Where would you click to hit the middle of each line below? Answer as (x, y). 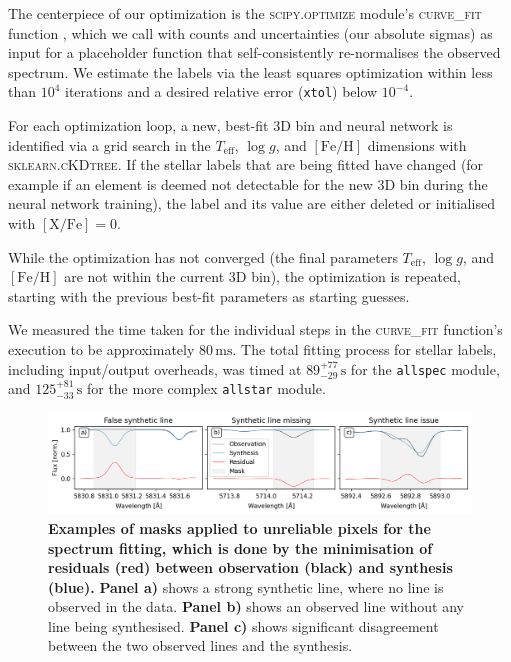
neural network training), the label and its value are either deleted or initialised (251, 203)
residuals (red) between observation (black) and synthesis (250, 567)
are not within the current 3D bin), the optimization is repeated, (262, 276)
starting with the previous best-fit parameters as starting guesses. (209, 295)
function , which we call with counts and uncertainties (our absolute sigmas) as (250, 32)
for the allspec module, (425, 368)
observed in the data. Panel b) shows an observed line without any (256, 606)
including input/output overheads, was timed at (155, 368)
